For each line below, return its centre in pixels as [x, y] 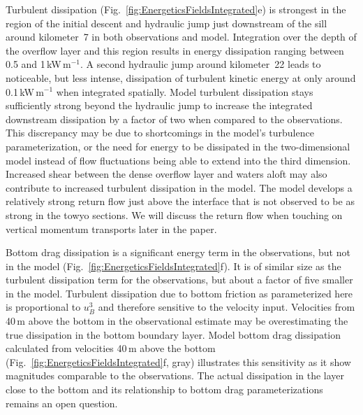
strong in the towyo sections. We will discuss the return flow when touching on [174, 214]
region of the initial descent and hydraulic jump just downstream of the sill [166, 23]
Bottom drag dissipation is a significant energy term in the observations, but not [178, 252]
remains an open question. [62, 403]
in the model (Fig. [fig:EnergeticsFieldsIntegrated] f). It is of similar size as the [173, 266]
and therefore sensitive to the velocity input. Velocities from [227, 307]
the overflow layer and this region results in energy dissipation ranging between [175, 50]
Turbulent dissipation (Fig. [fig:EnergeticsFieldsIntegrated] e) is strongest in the [176, 9]
